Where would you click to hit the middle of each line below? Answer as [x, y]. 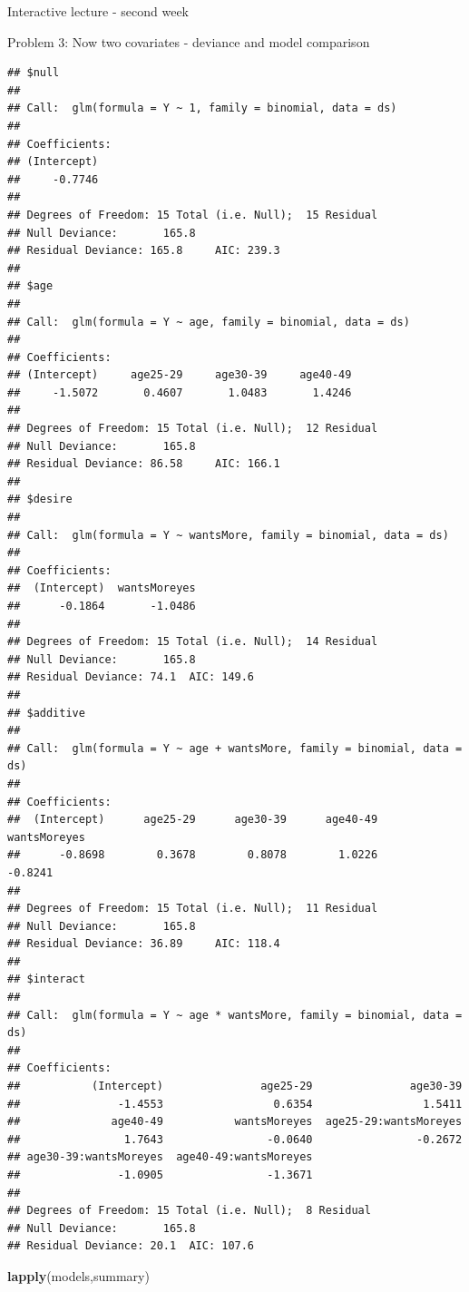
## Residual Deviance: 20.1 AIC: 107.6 [131, 1246]
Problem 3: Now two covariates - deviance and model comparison [189, 41]
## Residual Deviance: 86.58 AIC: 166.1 [144, 464]
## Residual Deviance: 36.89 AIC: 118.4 [144, 944]
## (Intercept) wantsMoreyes [102, 588]
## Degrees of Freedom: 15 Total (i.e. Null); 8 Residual [189, 1211]
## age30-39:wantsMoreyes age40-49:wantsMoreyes [160, 1157]
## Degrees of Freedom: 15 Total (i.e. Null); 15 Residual [193, 215]
